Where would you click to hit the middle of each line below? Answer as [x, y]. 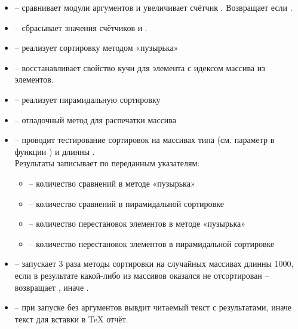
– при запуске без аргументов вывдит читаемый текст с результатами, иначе [153, 307]
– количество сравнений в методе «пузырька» [112, 183]
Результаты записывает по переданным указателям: [107, 163]
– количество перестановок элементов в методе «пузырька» [137, 223]
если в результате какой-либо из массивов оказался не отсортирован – [142, 275]
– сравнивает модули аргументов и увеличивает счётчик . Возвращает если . [153, 7]
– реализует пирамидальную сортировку [87, 99]
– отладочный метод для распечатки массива [95, 119]
